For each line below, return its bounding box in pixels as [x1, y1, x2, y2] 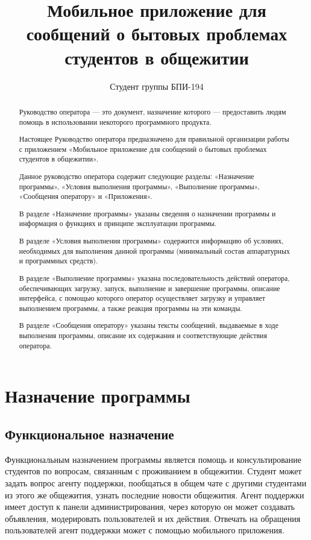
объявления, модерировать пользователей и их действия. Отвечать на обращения [5, 512, 301, 524]
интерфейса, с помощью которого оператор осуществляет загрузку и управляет [19, 293, 265, 303]
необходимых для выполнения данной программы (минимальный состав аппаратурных [19, 245, 290, 256]
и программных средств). [19, 256, 98, 266]
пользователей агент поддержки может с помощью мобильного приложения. [5, 524, 284, 536]
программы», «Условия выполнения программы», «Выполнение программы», [19, 181, 260, 191]
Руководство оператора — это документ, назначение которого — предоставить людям [19, 106, 286, 116]
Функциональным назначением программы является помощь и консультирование [5, 453, 302, 465]
